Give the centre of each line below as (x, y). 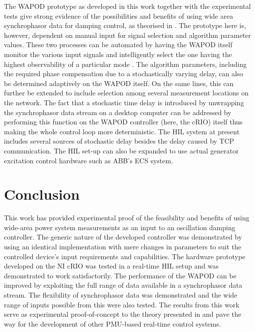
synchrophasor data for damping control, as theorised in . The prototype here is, (125, 25)
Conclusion (42, 194)
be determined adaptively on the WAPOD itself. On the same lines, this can (119, 83)
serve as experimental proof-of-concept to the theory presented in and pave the (123, 314)
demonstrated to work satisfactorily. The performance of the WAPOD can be (120, 275)
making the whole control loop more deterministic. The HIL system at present (122, 131)
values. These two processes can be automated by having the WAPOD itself (118, 45)
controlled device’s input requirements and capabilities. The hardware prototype (125, 256)
